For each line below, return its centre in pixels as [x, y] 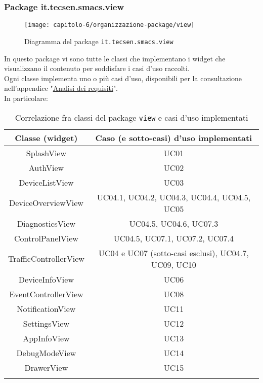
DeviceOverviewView [46, 203]
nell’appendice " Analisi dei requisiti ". [61, 88]
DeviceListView [46, 182]
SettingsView [46, 323]
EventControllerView [46, 294]
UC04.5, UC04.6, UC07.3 [174, 223]
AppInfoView [46, 338]
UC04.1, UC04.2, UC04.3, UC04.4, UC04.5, [174, 197]
